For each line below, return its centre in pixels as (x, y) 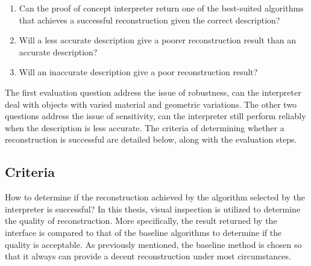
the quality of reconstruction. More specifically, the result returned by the (141, 221)
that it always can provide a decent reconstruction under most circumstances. (148, 256)
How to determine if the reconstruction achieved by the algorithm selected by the (155, 197)
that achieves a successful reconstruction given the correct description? (149, 20)
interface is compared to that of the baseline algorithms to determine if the (143, 232)
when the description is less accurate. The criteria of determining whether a (145, 127)
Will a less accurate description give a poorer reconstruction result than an (157, 40)
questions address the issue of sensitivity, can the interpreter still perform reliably (155, 116)
